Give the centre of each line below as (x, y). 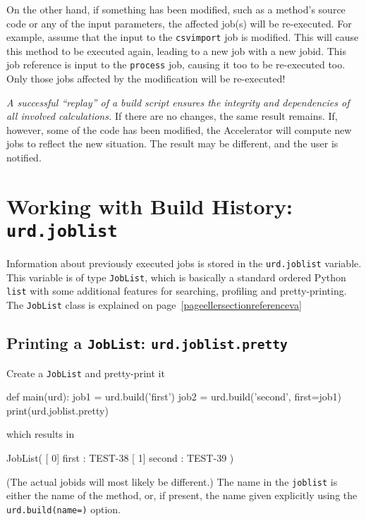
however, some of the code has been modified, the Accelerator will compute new (179, 129)
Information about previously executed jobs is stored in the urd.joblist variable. (184, 263)
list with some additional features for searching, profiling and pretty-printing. (177, 291)
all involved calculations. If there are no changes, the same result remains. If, (172, 116)
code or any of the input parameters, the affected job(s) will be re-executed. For (179, 23)
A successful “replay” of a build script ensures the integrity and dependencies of (178, 102)
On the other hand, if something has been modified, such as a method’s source (176, 9)
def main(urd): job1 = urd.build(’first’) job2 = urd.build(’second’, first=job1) (174, 397)
